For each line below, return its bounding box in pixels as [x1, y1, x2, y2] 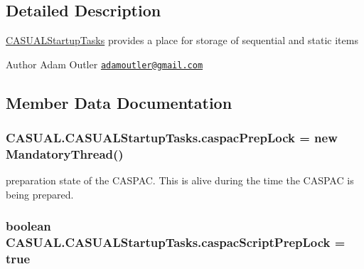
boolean [6, 217, 51, 235]
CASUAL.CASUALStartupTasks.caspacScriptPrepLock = [6, 233, 346, 251]
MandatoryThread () [6, 145, 124, 163]
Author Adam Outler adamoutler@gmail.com [6, 56, 203, 71]
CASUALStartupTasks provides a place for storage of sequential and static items [6, 33, 358, 48]
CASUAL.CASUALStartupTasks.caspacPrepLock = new [6, 129, 338, 147]
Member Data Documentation [6, 91, 232, 113]
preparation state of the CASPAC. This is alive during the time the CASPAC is [6, 173, 354, 188]
